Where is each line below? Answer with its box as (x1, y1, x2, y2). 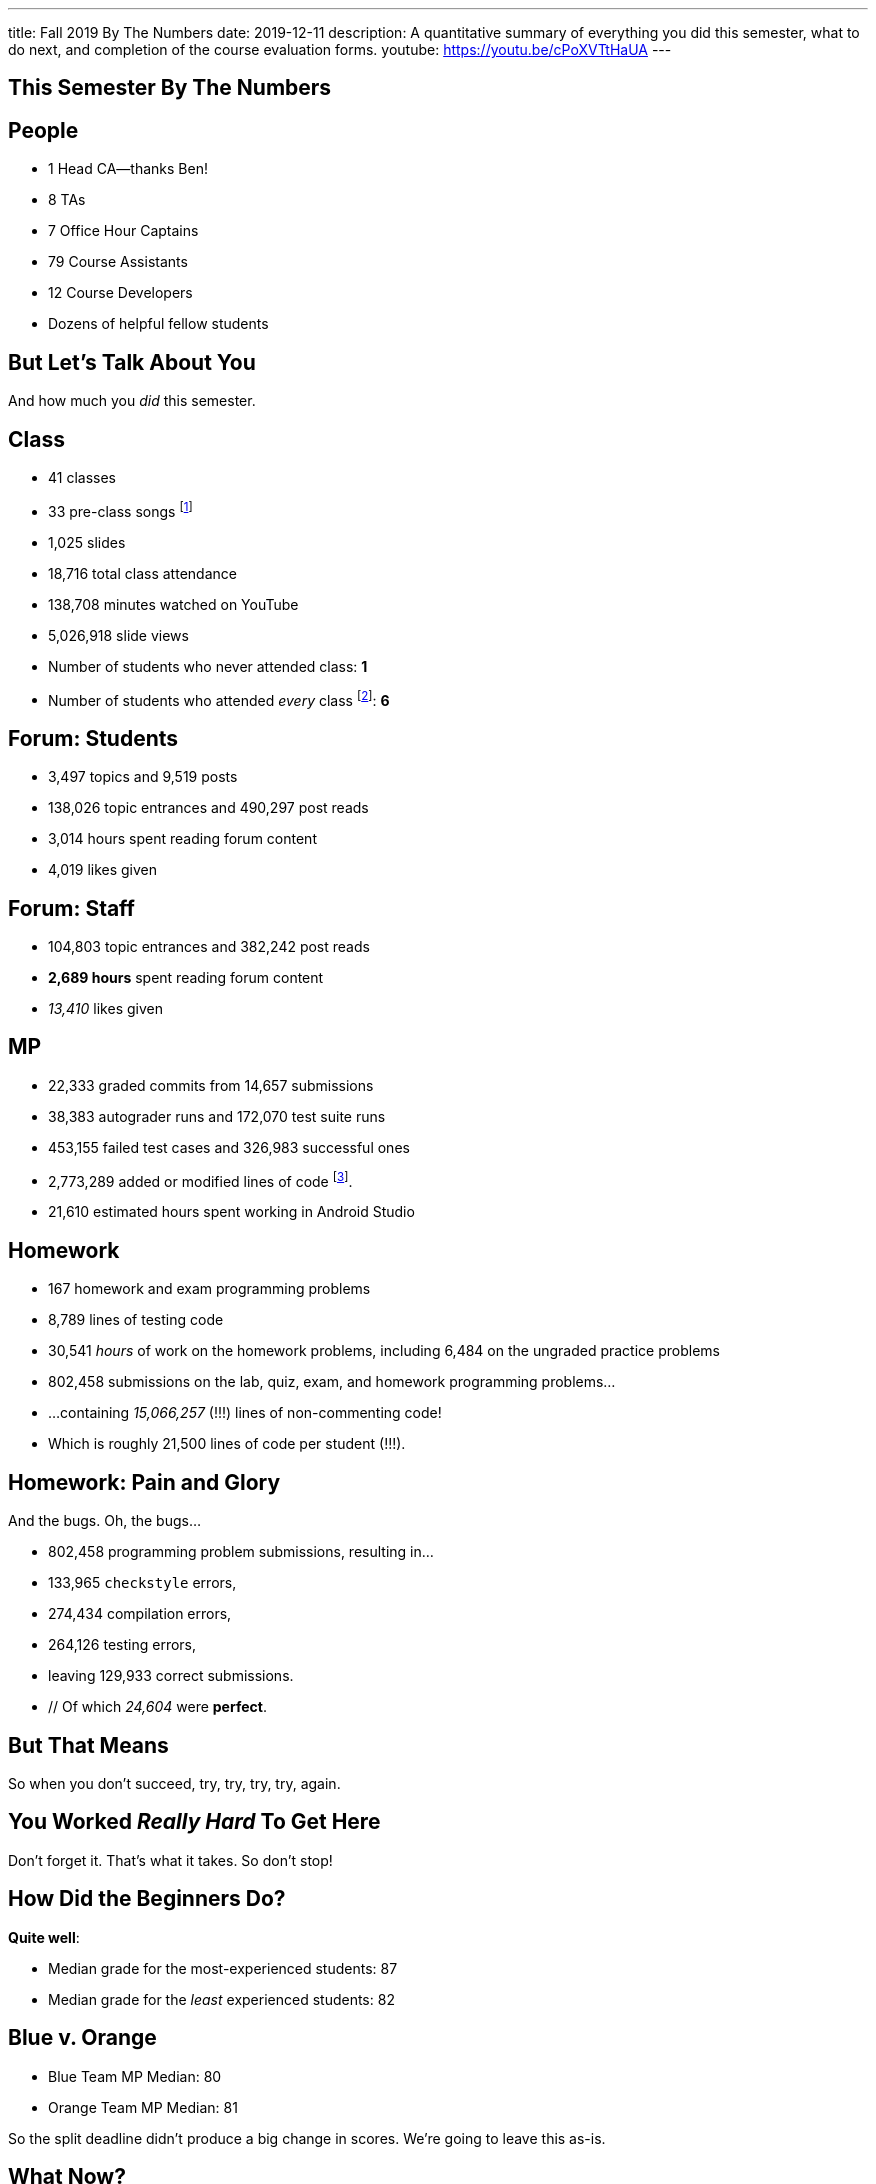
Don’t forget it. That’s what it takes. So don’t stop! (8, 1851, 333, 1869)
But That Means (8, 1732, 169, 1758)
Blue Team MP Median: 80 (48, 2067, 222, 2085)
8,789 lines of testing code (48, 1311, 224, 1329)
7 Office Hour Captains (48, 222, 199, 240)
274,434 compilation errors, (48, 1605, 232, 1623)
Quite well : (8, 1928, 80, 1946)
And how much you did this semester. (8, 392, 256, 410)
